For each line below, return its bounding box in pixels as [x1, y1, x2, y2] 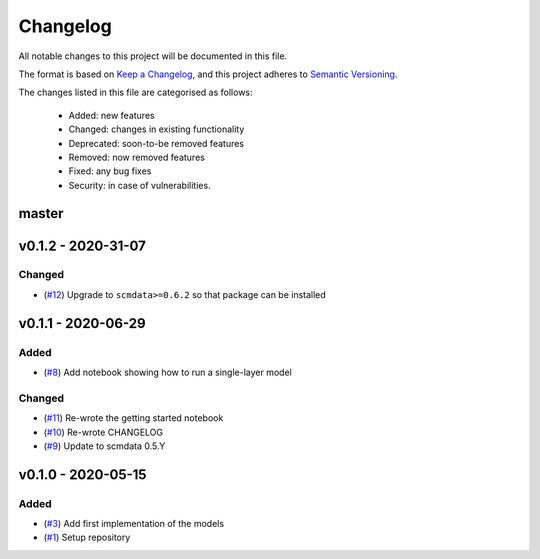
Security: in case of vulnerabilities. [68, 179, 211, 191]
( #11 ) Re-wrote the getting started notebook [43, 412, 224, 424]
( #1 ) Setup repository [43, 531, 131, 544]
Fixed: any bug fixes [68, 165, 152, 177]
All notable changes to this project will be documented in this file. [18, 50, 288, 62]
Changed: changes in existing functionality [68, 123, 245, 135]
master [18, 205, 64, 222]
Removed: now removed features [68, 151, 205, 163]
